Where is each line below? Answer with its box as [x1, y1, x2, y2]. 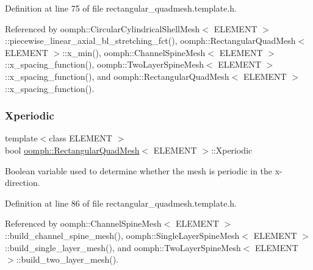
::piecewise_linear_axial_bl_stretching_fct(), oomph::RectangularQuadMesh [5, 34, 296, 47]
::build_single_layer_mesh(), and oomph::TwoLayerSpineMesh [5, 241, 241, 254]
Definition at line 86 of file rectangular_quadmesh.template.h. [5, 196, 237, 209]
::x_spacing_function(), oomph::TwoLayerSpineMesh [5, 58, 204, 71]
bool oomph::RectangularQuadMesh [5, 143, 140, 156]
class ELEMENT [49, 132, 112, 144]
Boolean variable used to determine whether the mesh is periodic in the [5, 164, 273, 177]
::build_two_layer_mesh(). [16, 253, 119, 266]
